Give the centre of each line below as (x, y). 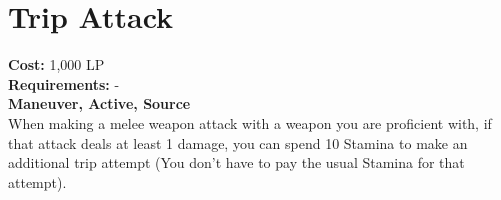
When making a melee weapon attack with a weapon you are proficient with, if (250, 122)
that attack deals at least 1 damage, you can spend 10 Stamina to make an (238, 142)
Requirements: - (64, 83)
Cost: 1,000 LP (56, 64)
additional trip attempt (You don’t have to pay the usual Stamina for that (236, 162)
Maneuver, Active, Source (99, 103)
